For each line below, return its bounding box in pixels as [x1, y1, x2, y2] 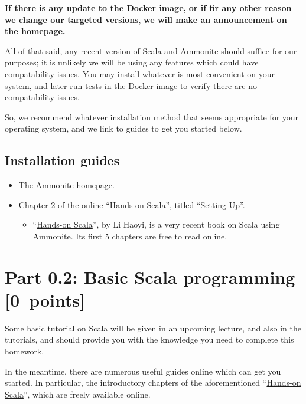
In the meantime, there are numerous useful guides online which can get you [5, 364, 281, 377]
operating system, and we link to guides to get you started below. [5, 122, 242, 134]
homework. [5, 345, 44, 357]
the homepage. [5, 25, 66, 37]
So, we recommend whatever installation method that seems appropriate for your [5, 110, 299, 123]
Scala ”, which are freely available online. [5, 387, 151, 400]
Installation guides [5, 151, 120, 169]
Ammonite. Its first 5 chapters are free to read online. [32, 229, 227, 242]
